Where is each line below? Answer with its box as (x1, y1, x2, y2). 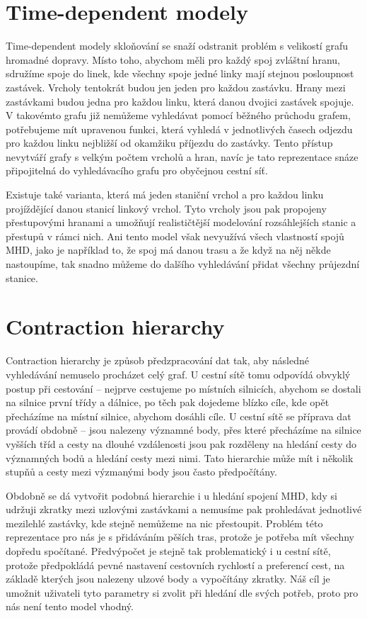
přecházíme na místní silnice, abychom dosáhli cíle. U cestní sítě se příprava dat (6, 408, 351, 423)
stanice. (6, 270, 38, 285)
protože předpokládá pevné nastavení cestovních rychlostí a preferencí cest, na (6, 557, 345, 572)
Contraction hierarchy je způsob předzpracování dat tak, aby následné (6, 353, 309, 368)
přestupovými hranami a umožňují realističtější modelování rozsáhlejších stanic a (6, 215, 356, 230)
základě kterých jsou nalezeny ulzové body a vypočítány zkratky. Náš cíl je (6, 571, 330, 586)
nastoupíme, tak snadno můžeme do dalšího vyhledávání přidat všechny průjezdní (6, 257, 360, 271)
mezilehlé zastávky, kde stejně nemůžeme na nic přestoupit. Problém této (6, 515, 323, 530)
